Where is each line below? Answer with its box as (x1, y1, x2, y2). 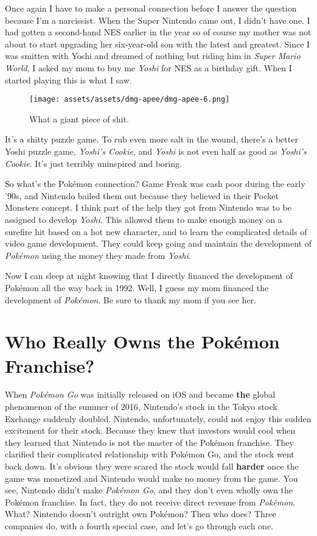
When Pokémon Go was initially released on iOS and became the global (5, 388, 276, 401)
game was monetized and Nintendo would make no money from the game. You (5, 471, 298, 484)
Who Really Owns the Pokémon (5, 329, 280, 354)
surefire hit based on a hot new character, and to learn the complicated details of (5, 225, 307, 238)
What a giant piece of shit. (29, 112, 129, 125)
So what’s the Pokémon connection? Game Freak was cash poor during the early (5, 177, 305, 190)
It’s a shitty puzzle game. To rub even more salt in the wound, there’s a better (5, 133, 298, 146)
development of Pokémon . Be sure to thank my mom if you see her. (5, 293, 256, 306)
